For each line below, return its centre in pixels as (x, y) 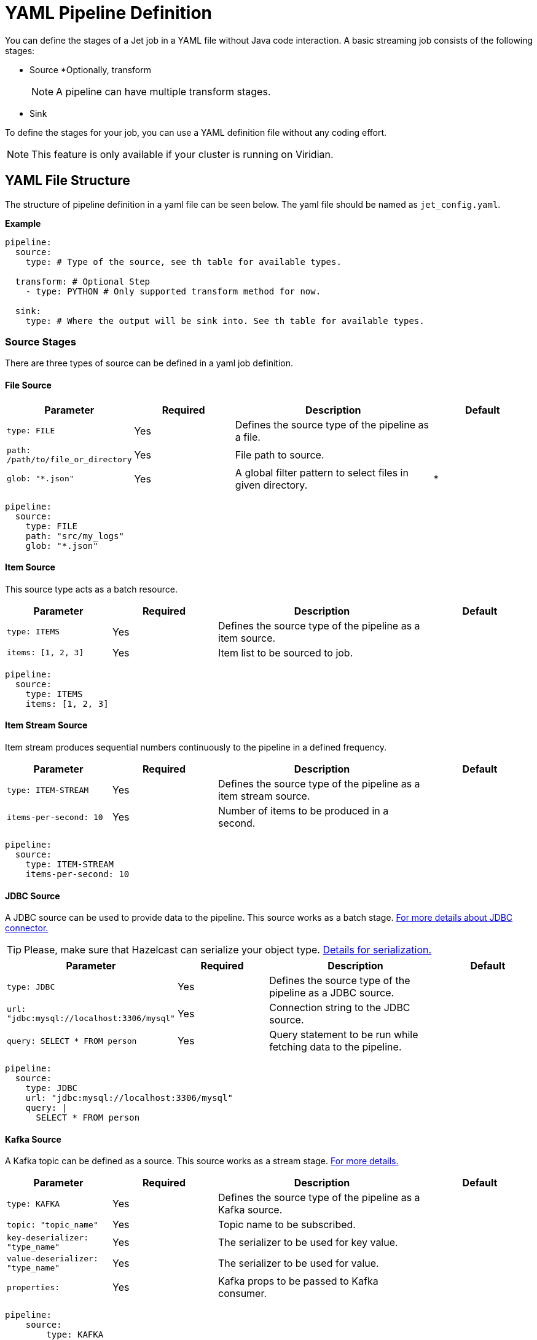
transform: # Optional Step (83, 281)
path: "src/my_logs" (75, 536)
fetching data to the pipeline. (335, 1047)
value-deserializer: (53, 1259)
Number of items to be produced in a (304, 811)
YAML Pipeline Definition (109, 13)
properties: (33, 1287)
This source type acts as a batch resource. (91, 589)
